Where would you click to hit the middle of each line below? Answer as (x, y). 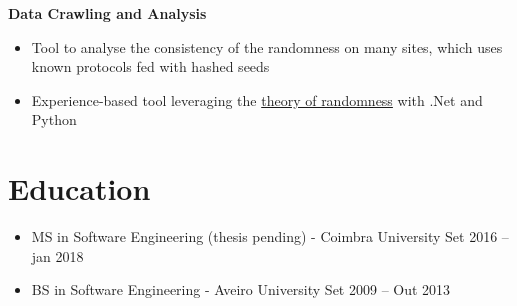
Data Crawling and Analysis (107, 13)
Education (79, 188)
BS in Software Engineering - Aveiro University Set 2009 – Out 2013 (241, 289)
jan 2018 (57, 255)
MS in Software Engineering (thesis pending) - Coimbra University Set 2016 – (270, 236)
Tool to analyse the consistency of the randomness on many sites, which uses (267, 46)
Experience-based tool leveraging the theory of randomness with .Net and (257, 99)
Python (54, 119)
